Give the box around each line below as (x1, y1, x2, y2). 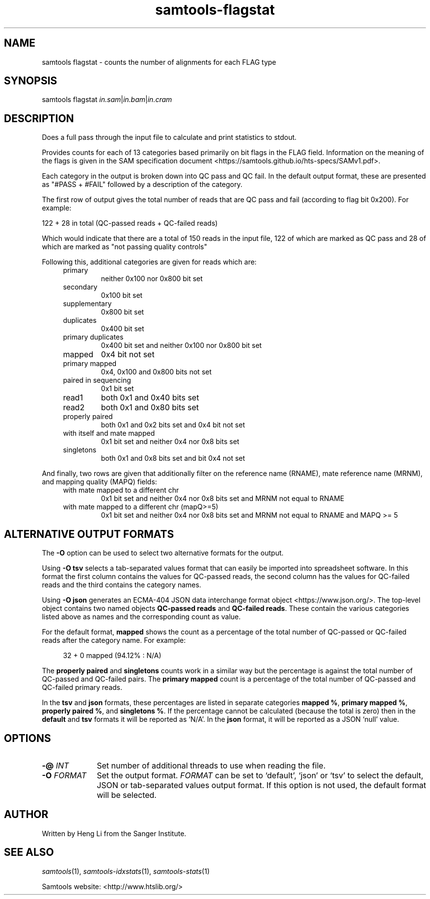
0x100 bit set (101, 291, 143, 300)
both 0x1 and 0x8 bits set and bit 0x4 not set (101, 454, 245, 463)
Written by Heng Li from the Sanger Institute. (42, 829, 187, 838)
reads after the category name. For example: (42, 636, 186, 645)
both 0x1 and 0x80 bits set (101, 402, 199, 413)
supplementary (63, 299, 112, 308)
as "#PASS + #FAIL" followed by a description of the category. (42, 180, 242, 189)
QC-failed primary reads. (42, 683, 123, 692)
